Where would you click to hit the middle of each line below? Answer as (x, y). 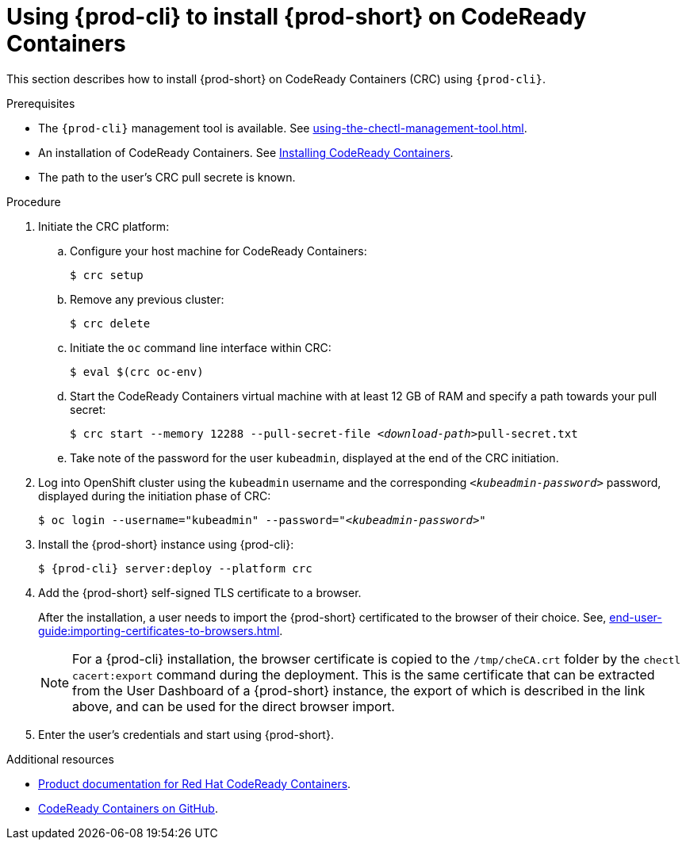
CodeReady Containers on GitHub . (128, 808)
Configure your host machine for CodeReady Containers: (218, 251)
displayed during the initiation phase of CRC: (155, 496)
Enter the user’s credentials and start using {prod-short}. (186, 734)
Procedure (34, 201)
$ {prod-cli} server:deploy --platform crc (175, 568)
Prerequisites (41, 103)
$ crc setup (107, 275)
